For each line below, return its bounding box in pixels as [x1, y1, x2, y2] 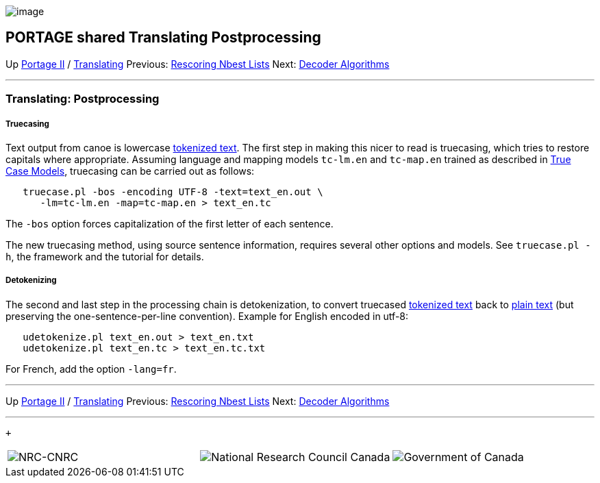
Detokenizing [5, 275, 57, 286]
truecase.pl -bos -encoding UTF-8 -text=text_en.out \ [23, 186, 323, 197]
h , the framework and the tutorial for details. [5, 251, 204, 262]
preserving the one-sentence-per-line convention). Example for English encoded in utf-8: [5, 310, 409, 322]
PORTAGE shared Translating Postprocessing [5, 29, 321, 47]
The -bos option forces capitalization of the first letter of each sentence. [5, 218, 334, 230]
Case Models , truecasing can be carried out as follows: [5, 165, 255, 177]
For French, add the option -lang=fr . [5, 362, 177, 375]
